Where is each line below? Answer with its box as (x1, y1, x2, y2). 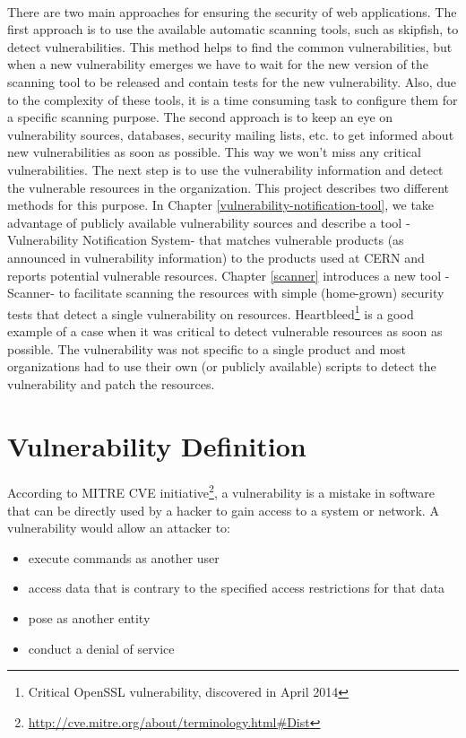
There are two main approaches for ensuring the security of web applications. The (7, 2, 457, 21)
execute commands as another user (28, 548, 220, 567)
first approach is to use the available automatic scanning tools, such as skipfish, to (7, 20, 459, 39)
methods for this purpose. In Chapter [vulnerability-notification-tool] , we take (7, 195, 435, 214)
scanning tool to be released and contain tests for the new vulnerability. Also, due (7, 72, 457, 91)
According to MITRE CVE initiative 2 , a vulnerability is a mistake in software (7, 481, 435, 501)
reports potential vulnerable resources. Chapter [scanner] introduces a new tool (7, 265, 442, 284)
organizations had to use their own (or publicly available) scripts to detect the (7, 357, 436, 376)
